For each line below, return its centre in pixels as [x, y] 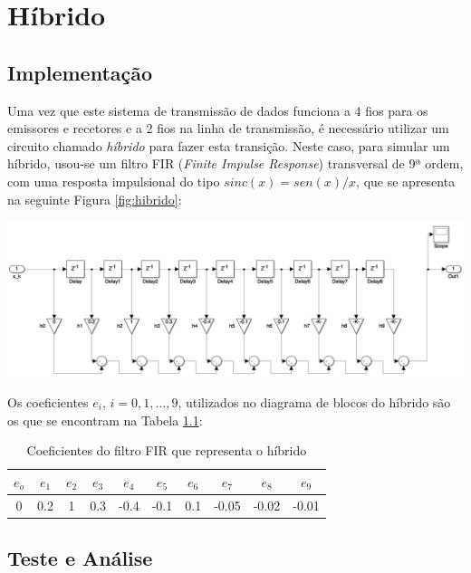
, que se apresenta [406, 181]
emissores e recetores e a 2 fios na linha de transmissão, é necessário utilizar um [228, 128]
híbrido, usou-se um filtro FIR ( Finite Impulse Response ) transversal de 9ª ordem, [235, 163]
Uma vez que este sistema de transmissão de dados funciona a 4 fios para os [218, 110]
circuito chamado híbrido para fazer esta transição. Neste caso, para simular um [229, 145]
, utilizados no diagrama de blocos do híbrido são [314, 402]
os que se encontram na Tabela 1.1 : [105, 420]
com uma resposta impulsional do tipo [114, 181]
